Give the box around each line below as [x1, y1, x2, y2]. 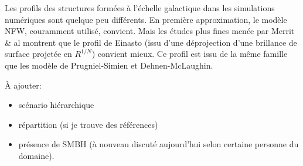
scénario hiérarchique [18, 99, 94, 111]
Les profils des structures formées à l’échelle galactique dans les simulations [5, 2, 275, 13]
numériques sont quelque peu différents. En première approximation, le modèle [5, 13, 287, 25]
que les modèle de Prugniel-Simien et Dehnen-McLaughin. [5, 59, 213, 71]
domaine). [18, 149, 55, 161]
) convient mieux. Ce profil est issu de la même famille [91, 48, 288, 60]
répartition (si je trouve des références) [18, 118, 158, 130]
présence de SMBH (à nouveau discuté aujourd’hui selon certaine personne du [18, 138, 299, 150]
